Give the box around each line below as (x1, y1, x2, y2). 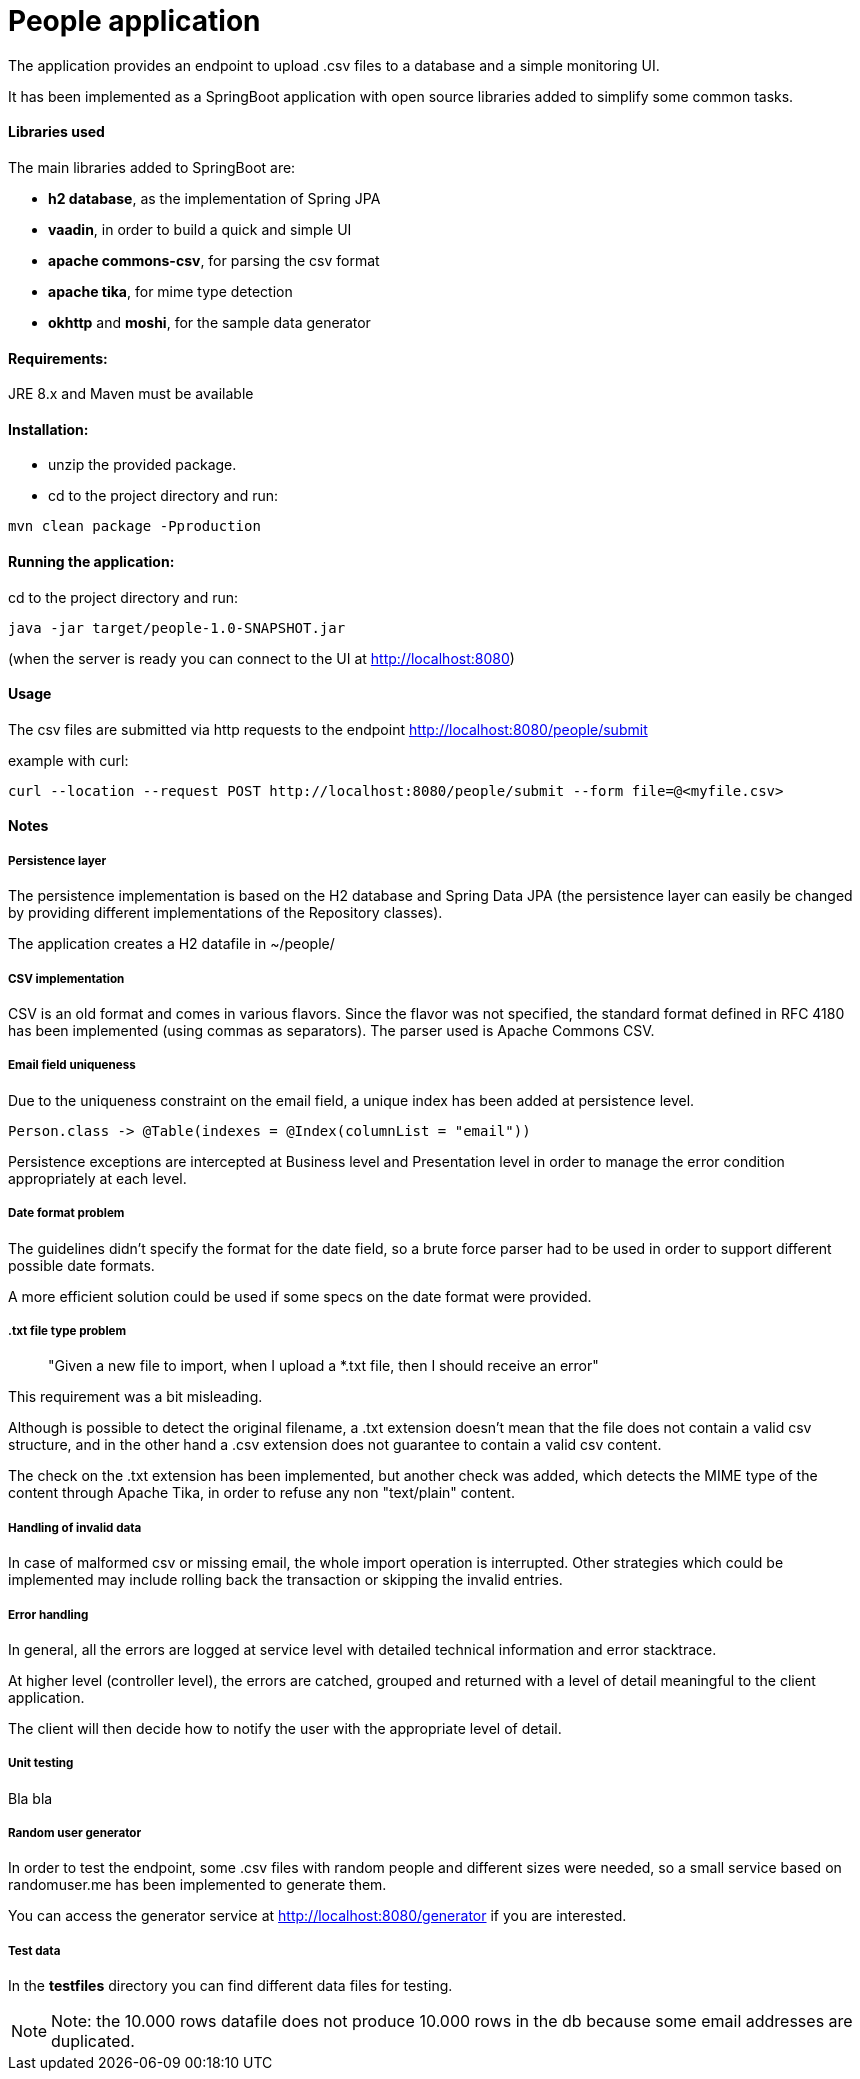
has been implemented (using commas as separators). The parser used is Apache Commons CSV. (8, 1022, 655, 1040)
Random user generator (8, 1826, 142, 1841)
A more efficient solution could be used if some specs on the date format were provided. (8, 1287, 592, 1305)
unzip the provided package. (48, 456, 237, 474)
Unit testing (8, 1756, 74, 1771)
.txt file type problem (8, 1323, 127, 1338)
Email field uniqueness (8, 1058, 136, 1073)
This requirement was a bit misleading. (8, 1388, 263, 1406)
